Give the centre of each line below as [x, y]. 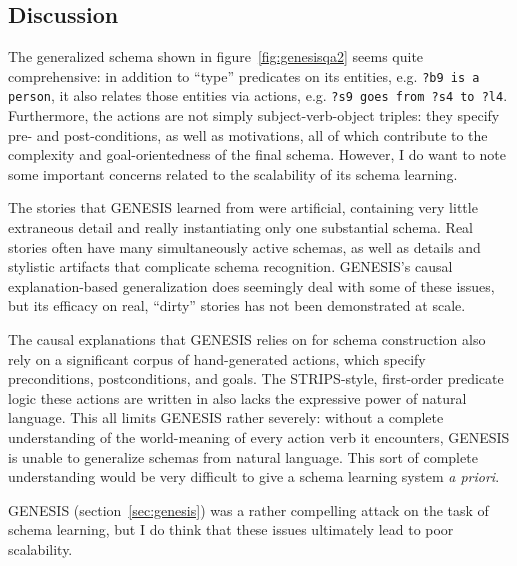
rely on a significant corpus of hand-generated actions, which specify [217, 358]
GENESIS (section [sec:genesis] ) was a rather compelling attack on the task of [248, 509]
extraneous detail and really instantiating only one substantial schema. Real [241, 227]
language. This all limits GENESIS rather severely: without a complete [226, 417]
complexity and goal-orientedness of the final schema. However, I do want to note [257, 154]
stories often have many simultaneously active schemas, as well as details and [244, 246]
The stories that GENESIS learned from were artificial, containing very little [243, 207]
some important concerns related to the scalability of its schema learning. [233, 173]
